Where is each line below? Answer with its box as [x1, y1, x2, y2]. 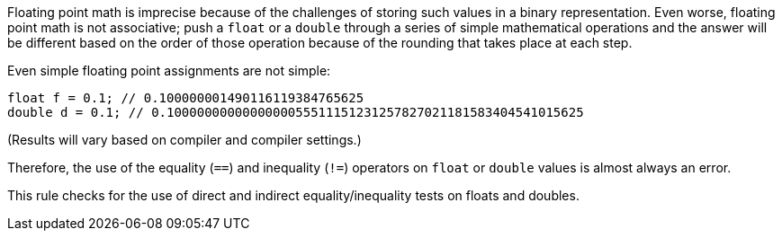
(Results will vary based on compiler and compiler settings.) [7, 132, 362, 147]
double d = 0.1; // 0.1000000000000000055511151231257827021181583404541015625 [7, 105, 584, 119]
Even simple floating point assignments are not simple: [7, 63, 331, 78]
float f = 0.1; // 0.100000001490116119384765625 [7, 91, 364, 105]
